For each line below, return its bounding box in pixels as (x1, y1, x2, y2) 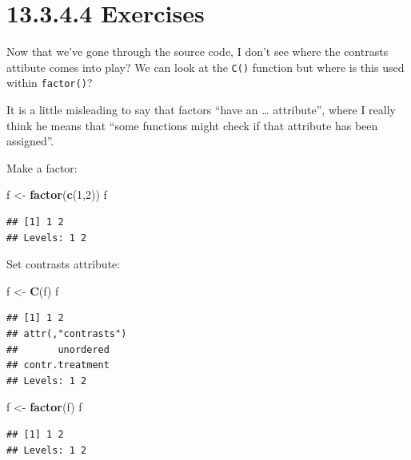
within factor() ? (6, 74, 93, 91)
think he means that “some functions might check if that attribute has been (6, 117, 378, 133)
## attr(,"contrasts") (6, 327, 127, 339)
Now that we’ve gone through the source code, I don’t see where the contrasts (6, 43, 389, 60)
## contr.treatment (6, 359, 110, 371)
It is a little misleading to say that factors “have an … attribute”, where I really (6, 101, 396, 118)
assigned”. (6, 133, 54, 149)
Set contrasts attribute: (6, 256, 121, 272)
